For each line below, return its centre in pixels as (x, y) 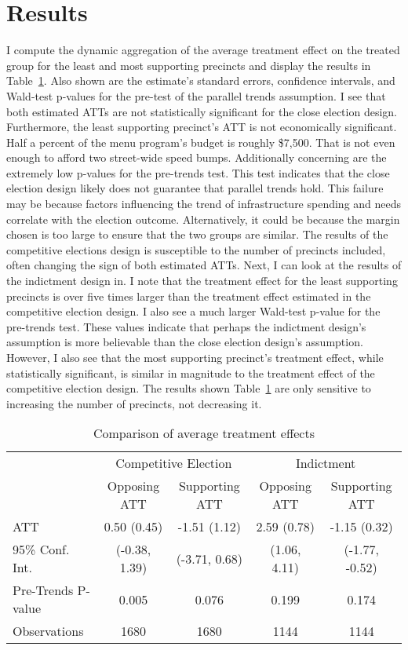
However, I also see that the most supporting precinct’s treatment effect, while (195, 357)
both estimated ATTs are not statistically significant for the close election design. (202, 111)
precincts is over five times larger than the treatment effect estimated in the (189, 296)
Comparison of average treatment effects (204, 433)
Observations (48, 631)
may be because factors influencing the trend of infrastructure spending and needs (204, 204)
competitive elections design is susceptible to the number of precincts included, (196, 249)
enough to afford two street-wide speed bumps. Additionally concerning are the (197, 157)
